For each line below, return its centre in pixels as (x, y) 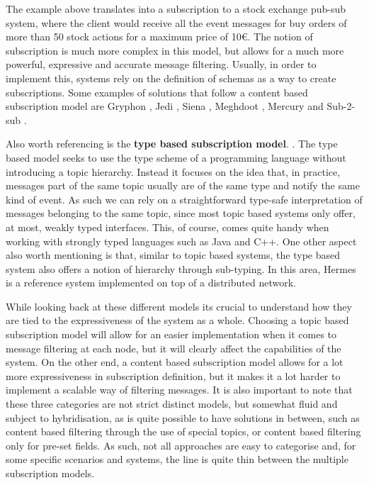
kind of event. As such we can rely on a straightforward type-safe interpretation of (184, 199)
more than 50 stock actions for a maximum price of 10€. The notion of (159, 37)
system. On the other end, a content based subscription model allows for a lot (175, 362)
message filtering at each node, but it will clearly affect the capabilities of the (174, 348)
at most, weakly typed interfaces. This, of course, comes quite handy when (168, 227)
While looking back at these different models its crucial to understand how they (179, 306)
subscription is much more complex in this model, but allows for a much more (175, 50)
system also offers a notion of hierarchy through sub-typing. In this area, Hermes (181, 268)
